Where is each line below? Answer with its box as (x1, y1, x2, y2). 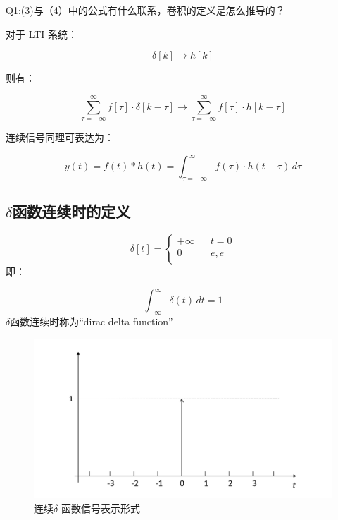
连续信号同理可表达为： (6, 129, 114, 144)
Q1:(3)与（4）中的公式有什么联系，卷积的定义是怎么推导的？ (6, 3, 285, 17)
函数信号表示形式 (61, 501, 140, 516)
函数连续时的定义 (12, 200, 131, 222)
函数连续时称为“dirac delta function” (10, 313, 173, 328)
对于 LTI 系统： (6, 26, 78, 41)
